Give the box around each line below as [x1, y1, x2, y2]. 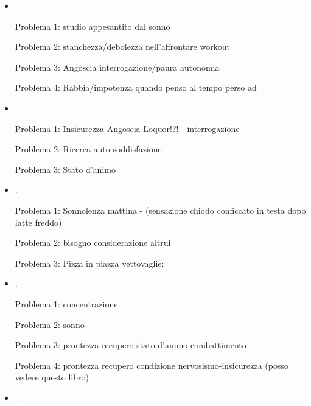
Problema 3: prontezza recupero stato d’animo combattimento [15, 338, 246, 351]
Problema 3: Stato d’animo [15, 163, 116, 175]
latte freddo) [15, 215, 62, 228]
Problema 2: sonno [15, 318, 85, 331]
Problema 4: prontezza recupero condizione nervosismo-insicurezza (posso [15, 359, 288, 371]
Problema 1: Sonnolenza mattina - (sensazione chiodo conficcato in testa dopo [15, 203, 306, 216]
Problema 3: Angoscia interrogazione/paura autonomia [15, 60, 220, 73]
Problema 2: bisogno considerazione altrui [15, 236, 171, 249]
